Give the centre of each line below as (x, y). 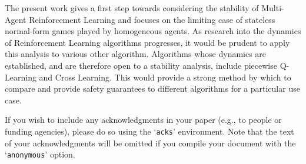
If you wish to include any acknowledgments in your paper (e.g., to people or (143, 120)
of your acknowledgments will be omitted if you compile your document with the (150, 143)
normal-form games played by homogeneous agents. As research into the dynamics (153, 31)
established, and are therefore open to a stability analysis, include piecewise (141, 65)
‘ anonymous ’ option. (40, 154)
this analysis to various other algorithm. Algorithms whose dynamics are (136, 54)
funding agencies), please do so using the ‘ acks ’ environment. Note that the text (149, 131)
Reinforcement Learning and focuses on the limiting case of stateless (152, 19)
